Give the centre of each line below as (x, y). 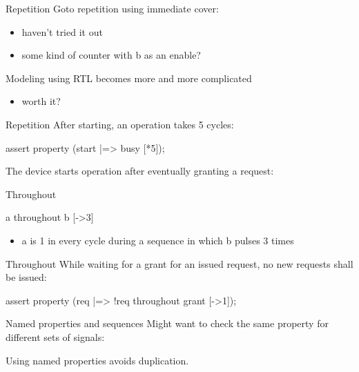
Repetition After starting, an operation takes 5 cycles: (120, 124)
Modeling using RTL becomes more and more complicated (129, 78)
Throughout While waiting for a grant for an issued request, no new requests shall (179, 263)
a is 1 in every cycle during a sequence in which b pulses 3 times (158, 240)
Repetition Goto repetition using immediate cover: (112, 8)
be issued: (26, 277)
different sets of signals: (55, 336)
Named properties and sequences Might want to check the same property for (167, 323)
